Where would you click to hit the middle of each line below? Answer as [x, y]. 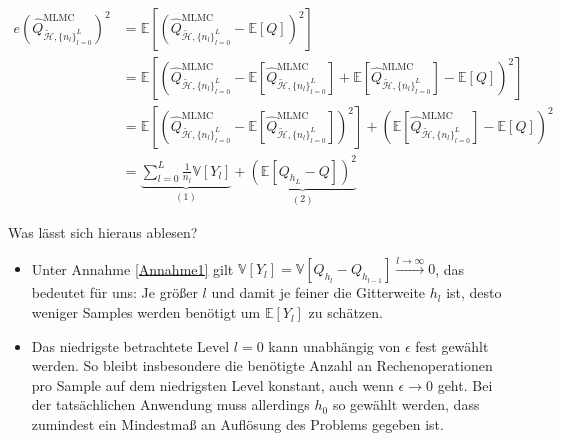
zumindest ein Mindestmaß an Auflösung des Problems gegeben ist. [237, 424]
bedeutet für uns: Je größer [114, 292]
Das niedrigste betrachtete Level [130, 345]
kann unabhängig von [334, 345]
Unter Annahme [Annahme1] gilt [132, 268]
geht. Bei [465, 384]
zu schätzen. [345, 312]
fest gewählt [452, 345]
